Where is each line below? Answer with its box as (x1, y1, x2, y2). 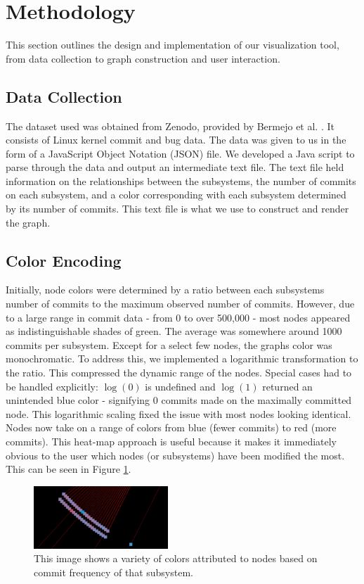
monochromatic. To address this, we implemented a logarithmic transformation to (6, 351, 358, 366)
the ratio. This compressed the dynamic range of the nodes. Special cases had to (6, 365, 352, 380)
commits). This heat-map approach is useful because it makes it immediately (6, 434, 337, 448)
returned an (262, 379, 313, 393)
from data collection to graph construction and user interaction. (6, 51, 280, 65)
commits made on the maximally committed (161, 393, 352, 407)
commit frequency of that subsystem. (34, 564, 193, 579)
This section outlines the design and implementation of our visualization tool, (6, 37, 339, 52)
